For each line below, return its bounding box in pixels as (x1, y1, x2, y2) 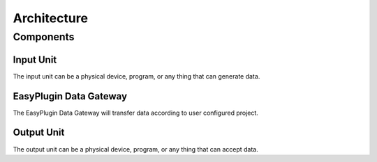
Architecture (13, 10, 89, 26)
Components (13, 31, 75, 43)
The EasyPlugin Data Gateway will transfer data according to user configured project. (13, 108, 258, 117)
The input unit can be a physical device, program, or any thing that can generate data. (13, 72, 260, 80)
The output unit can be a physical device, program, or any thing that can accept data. (13, 145, 258, 153)
